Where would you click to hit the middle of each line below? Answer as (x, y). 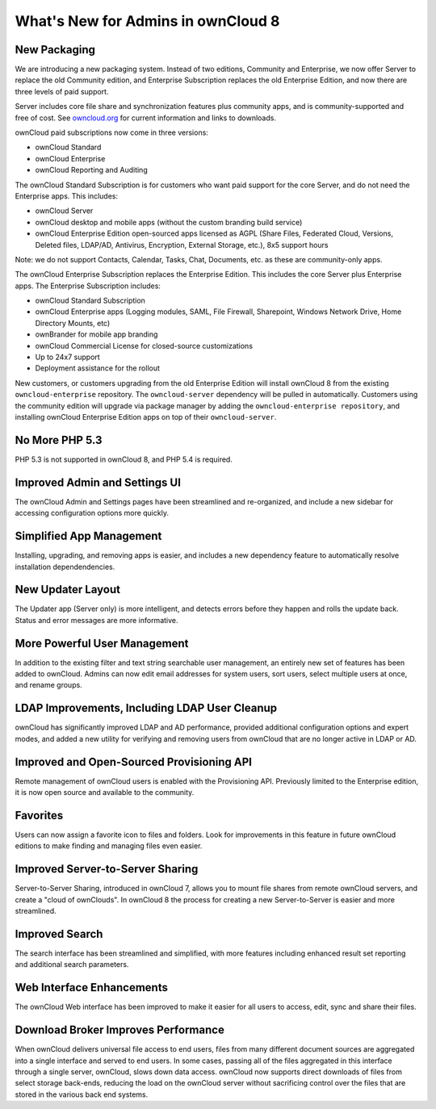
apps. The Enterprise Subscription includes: (88, 286)
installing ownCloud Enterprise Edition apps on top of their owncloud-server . (146, 417)
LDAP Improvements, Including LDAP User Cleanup (146, 708)
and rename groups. (48, 685)
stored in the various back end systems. (82, 1094)
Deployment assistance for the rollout (98, 368)
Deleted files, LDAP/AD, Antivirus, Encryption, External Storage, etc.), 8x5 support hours (182, 245)
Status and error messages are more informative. (96, 620)
